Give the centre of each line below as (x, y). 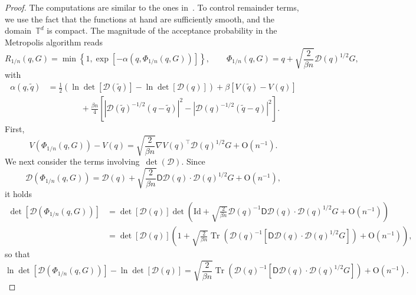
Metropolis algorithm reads (54, 42)
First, (15, 129)
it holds (18, 194)
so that (17, 254)
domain (18, 30)
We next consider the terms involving (72, 161)
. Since (193, 161)
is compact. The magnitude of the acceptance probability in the (162, 30)
